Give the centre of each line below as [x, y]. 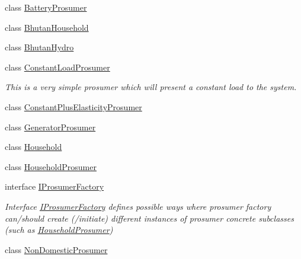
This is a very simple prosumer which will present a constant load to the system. [151, 87]
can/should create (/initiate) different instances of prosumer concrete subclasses [149, 218]
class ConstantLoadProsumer [57, 67]
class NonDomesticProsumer [56, 249]
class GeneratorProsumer [50, 127]
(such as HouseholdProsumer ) [59, 230]
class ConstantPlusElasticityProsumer [73, 106]
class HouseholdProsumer [51, 166]
